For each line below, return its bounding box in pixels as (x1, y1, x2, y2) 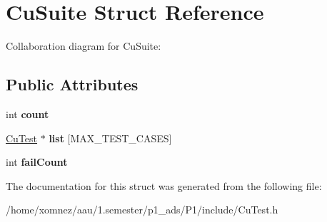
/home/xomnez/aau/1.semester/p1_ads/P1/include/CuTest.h (6, 202, 278, 217)
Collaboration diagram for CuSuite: (6, 38, 161, 53)
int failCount (6, 154, 68, 169)
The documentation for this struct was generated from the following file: (6, 178, 322, 193)
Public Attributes (6, 73, 139, 95)
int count (6, 106, 49, 121)
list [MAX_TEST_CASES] (49, 130, 172, 145)
